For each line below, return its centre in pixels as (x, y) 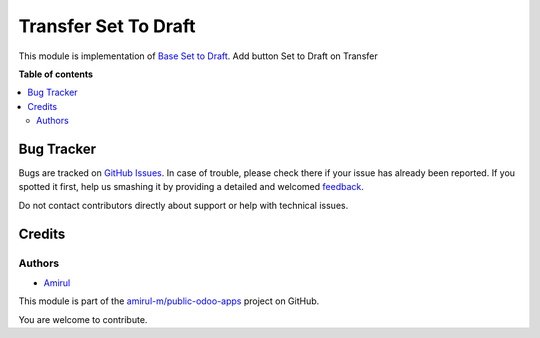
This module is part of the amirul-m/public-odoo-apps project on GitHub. (169, 301)
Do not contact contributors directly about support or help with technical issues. (183, 205)
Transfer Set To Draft (107, 26)
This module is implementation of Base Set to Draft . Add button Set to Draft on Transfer (198, 56)
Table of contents (56, 74)
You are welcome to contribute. (83, 319)
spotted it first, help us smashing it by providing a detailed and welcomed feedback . (191, 187)
